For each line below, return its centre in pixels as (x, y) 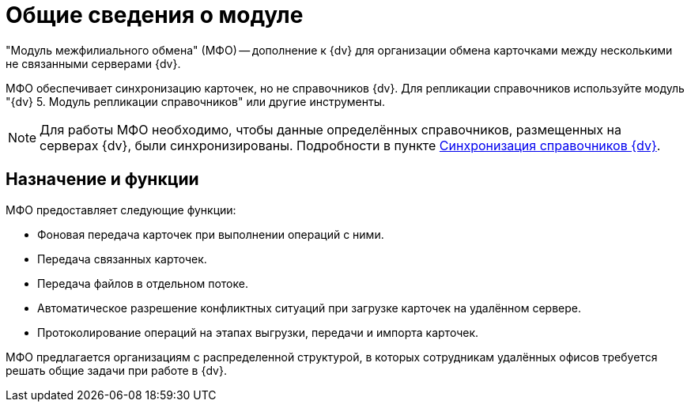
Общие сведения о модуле (155, 15)
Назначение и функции (102, 179)
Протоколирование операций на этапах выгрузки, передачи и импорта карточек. (258, 332)
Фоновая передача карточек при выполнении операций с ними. (211, 234)
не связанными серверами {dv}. (93, 63)
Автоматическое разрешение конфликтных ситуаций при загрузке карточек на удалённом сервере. (310, 308)
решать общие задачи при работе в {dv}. (116, 370)
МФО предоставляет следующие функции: (121, 210)
